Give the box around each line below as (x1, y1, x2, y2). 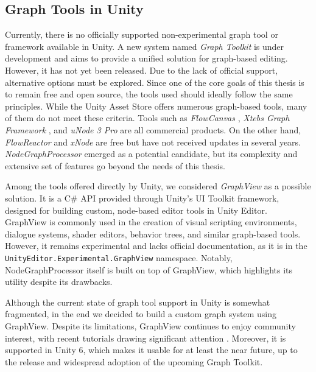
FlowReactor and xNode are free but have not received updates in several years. (5, 135, 301, 148)
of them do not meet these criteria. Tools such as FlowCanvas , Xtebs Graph (5, 111, 290, 124)
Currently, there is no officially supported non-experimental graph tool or (5, 28, 278, 41)
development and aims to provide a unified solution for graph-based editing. (5, 52, 288, 65)
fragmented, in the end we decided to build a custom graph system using (5, 307, 277, 320)
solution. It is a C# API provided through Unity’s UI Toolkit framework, (5, 191, 279, 204)
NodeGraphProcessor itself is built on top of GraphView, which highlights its (5, 263, 293, 276)
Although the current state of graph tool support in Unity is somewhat (5, 295, 270, 308)
